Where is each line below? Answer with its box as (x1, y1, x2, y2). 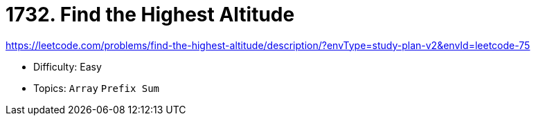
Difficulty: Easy (33, 60, 102, 73)
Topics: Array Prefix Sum (33, 82, 160, 94)
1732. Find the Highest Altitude (6, 3, 295, 26)
